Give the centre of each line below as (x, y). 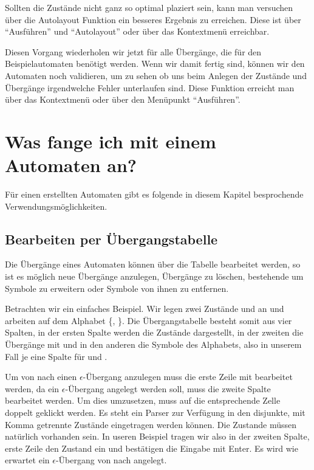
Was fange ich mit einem (111, 141)
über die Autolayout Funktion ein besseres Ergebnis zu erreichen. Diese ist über (153, 19)
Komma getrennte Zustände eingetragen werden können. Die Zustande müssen (151, 424)
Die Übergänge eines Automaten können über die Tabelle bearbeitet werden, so (153, 264)
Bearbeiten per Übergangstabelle (111, 239)
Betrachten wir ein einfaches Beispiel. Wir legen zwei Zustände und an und (145, 309)
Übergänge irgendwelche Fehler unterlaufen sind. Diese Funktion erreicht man (150, 87)
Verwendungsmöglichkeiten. (56, 206)
